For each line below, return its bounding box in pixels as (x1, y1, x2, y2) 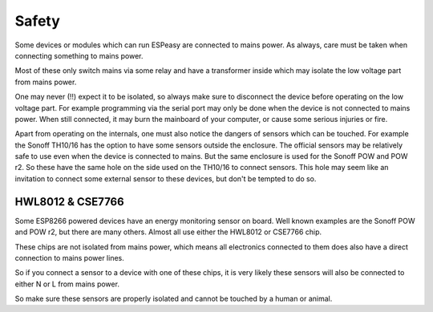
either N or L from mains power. (14, 279, 120, 289)
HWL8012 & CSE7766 (14, 195, 124, 209)
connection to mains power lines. (14, 253, 124, 262)
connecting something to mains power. (14, 51, 144, 60)
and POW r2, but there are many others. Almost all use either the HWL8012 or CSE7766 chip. (14, 227, 322, 237)
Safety (14, 12, 60, 30)
